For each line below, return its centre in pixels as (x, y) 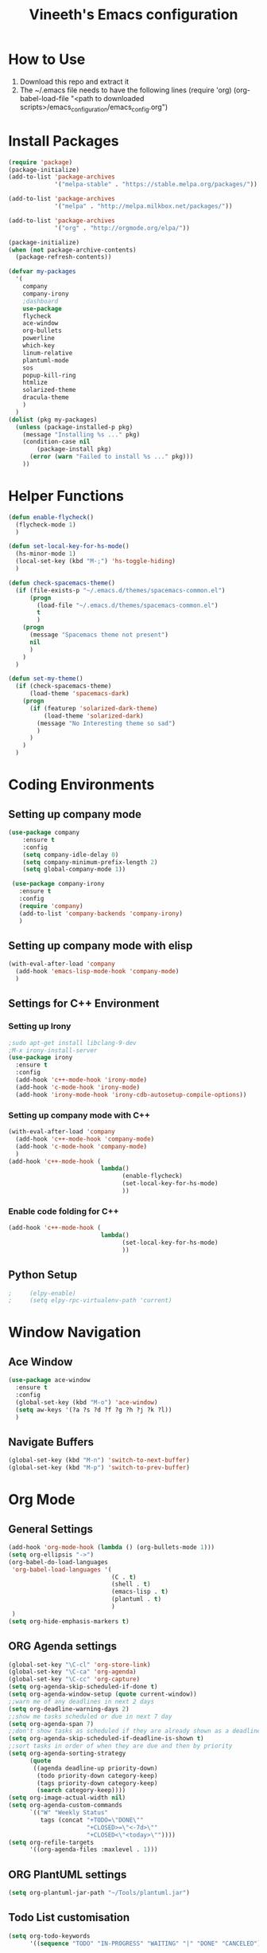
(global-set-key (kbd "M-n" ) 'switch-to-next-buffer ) (99, 1460)
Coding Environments (81, 785)
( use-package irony (41, 1058)
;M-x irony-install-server (53, 1050)
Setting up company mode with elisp (101, 946)
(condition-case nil (56, 442)
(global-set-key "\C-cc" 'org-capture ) (74, 1679)
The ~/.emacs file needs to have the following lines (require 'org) (126, 90)
